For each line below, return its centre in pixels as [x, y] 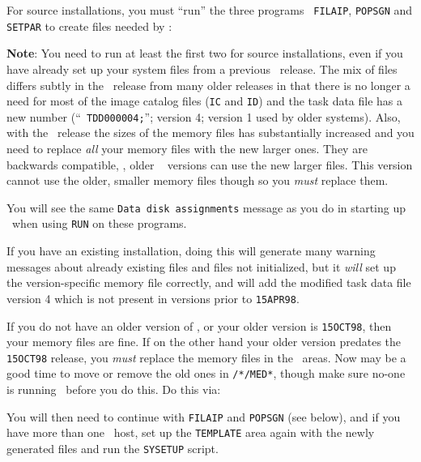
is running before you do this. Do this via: [114, 389]
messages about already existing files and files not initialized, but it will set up [201, 266]
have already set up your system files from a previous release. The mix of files [202, 68]
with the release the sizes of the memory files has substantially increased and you [210, 133]
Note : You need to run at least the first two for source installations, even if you [205, 53]
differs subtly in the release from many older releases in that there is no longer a [208, 85]
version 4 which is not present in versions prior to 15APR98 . [153, 298]
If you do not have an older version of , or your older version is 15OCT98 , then [199, 325]
